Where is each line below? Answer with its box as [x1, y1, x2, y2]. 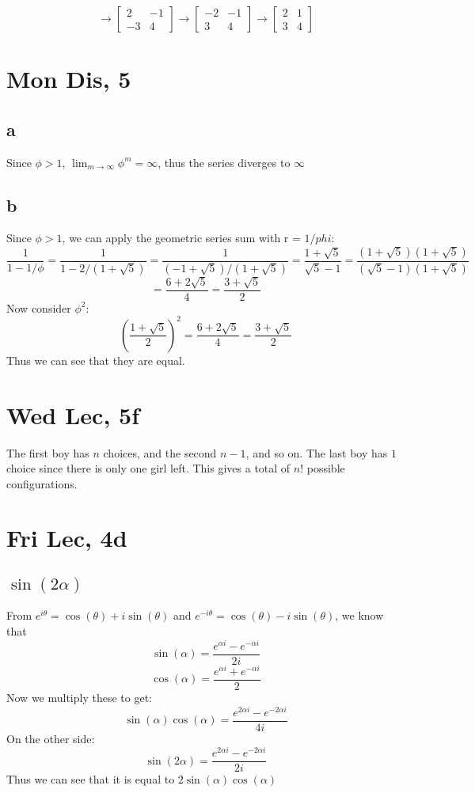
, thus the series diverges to [158, 154, 291, 170]
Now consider [6, 299, 71, 316]
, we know [335, 607, 384, 624]
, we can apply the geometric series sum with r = [62, 230, 301, 246]
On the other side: [6, 730, 95, 746]
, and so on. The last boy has [245, 444, 388, 461]
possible [306, 460, 345, 476]
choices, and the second [103, 444, 217, 461]
